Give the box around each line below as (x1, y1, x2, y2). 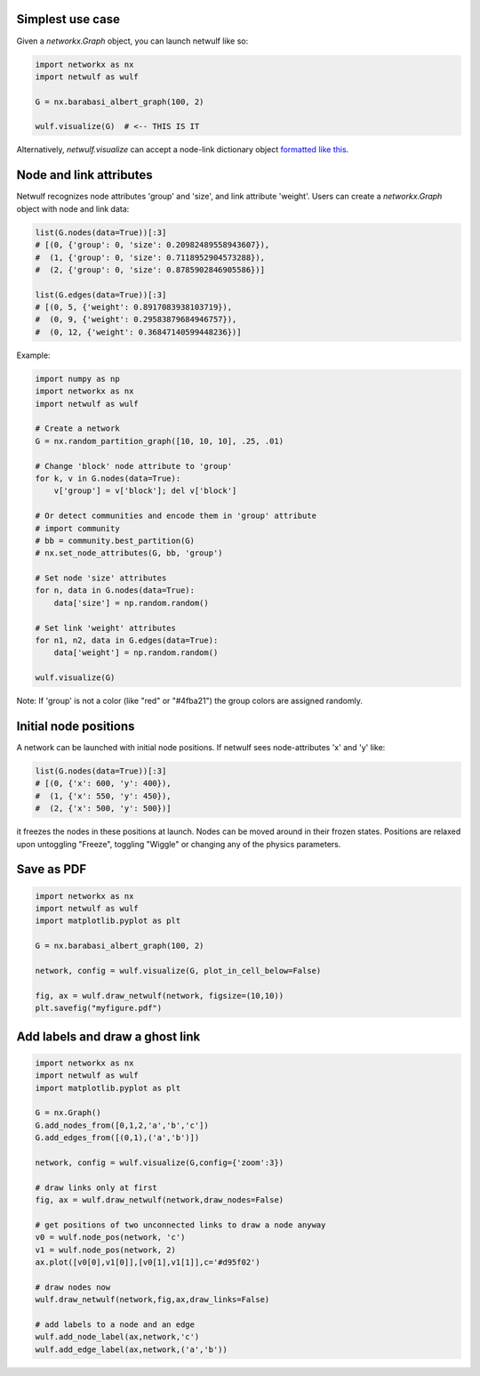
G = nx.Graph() (35, 1108, 101, 1118)
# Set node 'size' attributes (35, 573, 167, 583)
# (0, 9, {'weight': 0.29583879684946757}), (35, 314, 237, 325)
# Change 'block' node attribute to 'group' (35, 461, 233, 471)
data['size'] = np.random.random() (53, 597, 209, 608)
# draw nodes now (35, 1282, 111, 1292)
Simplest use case (16, 12, 120, 27)
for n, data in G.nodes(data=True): (35, 586, 196, 595)
